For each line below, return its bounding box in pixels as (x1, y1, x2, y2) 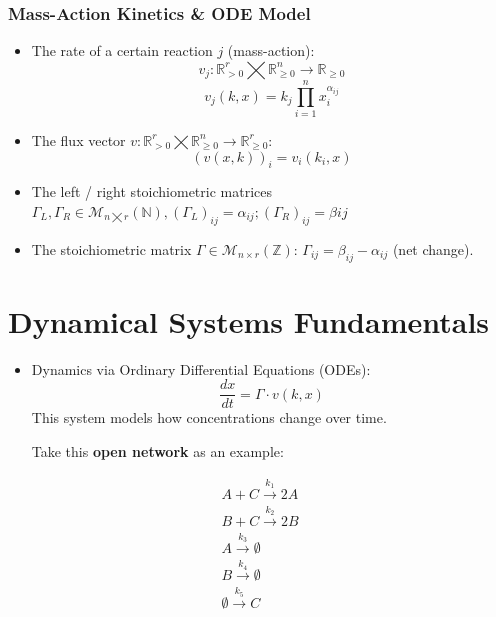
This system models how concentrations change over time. (31, 407, 387, 428)
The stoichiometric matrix (31, 238, 192, 259)
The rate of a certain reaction (31, 40, 213, 61)
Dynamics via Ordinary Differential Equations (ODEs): (31, 358, 371, 379)
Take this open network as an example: (31, 440, 284, 461)
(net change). (392, 238, 474, 259)
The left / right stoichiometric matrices (31, 181, 272, 202)
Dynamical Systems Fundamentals (8, 300, 490, 341)
